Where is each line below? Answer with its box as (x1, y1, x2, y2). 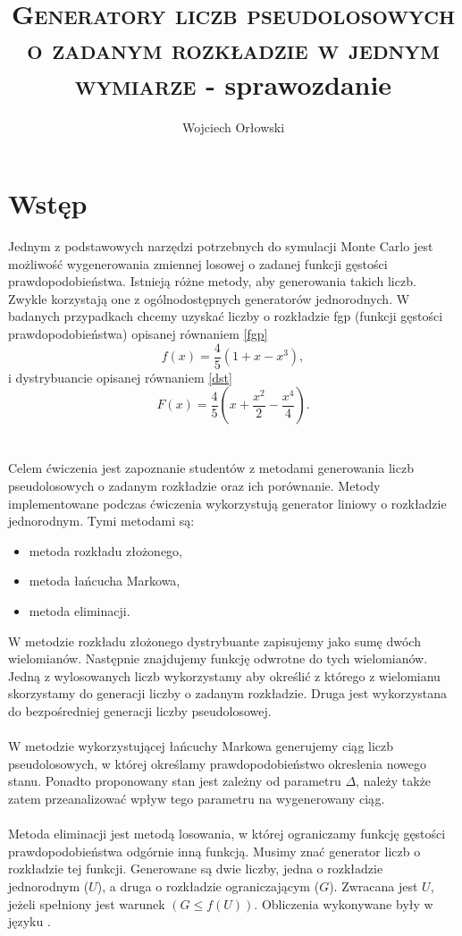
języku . (8, 912, 51, 931)
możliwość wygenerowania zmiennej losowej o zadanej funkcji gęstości (8, 254, 388, 273)
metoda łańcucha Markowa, (29, 571, 181, 590)
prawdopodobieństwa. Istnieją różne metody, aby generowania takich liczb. (8, 272, 416, 291)
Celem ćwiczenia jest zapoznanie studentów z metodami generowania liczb (8, 459, 414, 477)
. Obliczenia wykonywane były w (254, 894, 433, 913)
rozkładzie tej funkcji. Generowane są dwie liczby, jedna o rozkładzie (8, 859, 383, 878)
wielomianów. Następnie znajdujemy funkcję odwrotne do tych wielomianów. (8, 649, 428, 668)
